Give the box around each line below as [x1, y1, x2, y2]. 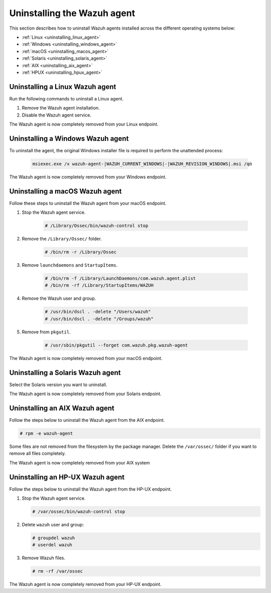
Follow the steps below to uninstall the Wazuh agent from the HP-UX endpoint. [9, 486, 172, 492]
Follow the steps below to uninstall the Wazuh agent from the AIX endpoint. [9, 417, 165, 423]
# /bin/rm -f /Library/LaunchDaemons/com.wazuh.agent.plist [45, 276, 196, 281]
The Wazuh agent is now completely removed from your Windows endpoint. [9, 174, 167, 180]
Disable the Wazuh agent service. [22, 112, 91, 118]
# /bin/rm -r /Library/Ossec [45, 249, 117, 255]
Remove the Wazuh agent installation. [22, 105, 100, 111]
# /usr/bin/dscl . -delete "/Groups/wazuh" [45, 316, 154, 321]
